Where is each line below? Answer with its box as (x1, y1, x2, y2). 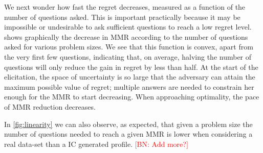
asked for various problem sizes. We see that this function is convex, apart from (4, 41, 253, 52)
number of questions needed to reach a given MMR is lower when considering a (4, 129, 253, 139)
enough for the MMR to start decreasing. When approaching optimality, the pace (4, 91, 259, 102)
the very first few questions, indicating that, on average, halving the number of (4, 51, 252, 62)
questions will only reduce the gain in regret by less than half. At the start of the (4, 61, 258, 72)
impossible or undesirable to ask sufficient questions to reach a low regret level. (4, 21, 252, 32)
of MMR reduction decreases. (4, 101, 96, 112)
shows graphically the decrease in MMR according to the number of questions (4, 31, 248, 42)
